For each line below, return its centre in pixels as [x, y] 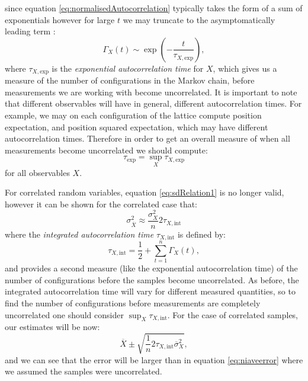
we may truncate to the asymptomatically [199, 19]
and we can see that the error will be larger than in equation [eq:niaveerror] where [154, 359]
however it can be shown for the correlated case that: [101, 204]
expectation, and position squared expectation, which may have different [137, 127]
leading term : [30, 31]
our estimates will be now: [52, 327]
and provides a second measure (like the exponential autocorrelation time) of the [151, 268]
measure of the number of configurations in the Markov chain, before [130, 80]
